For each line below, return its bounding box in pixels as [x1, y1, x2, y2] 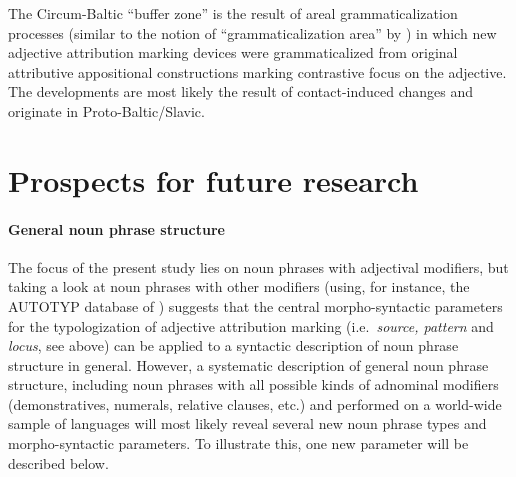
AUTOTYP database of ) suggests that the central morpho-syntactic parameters [8, 295, 503, 316]
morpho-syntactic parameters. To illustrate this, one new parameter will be [8, 433, 469, 454]
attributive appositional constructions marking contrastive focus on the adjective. [8, 61, 507, 82]
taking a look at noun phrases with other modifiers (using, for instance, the [8, 276, 470, 297]
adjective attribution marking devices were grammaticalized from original [8, 42, 458, 63]
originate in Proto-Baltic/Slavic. [8, 100, 205, 121]
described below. [8, 452, 109, 473]
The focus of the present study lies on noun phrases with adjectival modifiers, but [8, 256, 509, 277]
